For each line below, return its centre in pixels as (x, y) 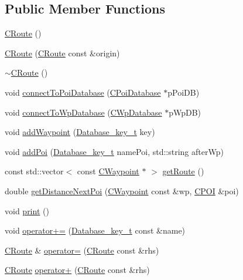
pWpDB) (185, 112)
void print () (27, 210)
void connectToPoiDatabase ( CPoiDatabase (83, 92)
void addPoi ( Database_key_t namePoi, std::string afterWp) (114, 151)
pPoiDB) (184, 92)
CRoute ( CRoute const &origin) (62, 53)
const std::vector (34, 171)
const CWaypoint (108, 171)
